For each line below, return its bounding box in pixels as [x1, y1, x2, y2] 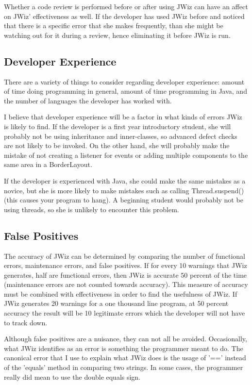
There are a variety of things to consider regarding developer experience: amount [4, 76, 245, 86]
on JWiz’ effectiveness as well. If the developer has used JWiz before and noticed [4, 11, 245, 21]
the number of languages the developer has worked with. [4, 95, 172, 105]
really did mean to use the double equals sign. [4, 371, 141, 382]
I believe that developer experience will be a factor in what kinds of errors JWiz [4, 112, 242, 122]
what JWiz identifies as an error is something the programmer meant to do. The [4, 343, 243, 353]
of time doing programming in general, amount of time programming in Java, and [4, 86, 247, 96]
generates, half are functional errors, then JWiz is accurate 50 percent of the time [4, 269, 247, 280]
